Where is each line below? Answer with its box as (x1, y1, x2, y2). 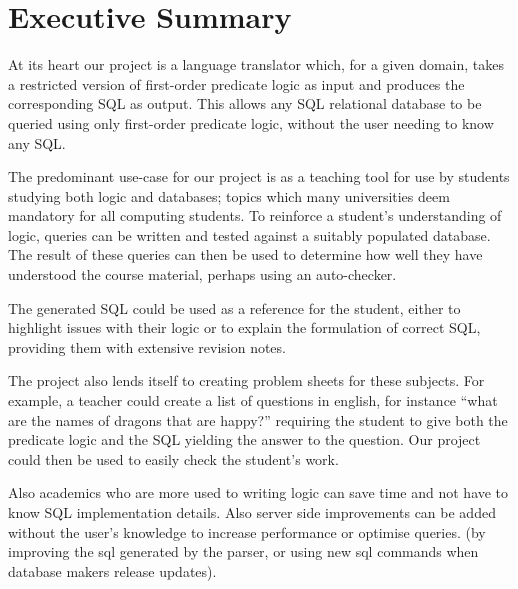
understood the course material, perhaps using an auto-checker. (8, 264, 397, 285)
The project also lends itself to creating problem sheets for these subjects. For (8, 370, 485, 391)
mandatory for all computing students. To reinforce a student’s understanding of (8, 205, 502, 226)
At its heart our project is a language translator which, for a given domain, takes (8, 54, 504, 75)
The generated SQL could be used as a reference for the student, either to (8, 297, 461, 318)
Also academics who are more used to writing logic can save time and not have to (8, 482, 509, 503)
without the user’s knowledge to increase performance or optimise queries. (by (8, 521, 486, 542)
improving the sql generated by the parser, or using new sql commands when (8, 541, 479, 562)
